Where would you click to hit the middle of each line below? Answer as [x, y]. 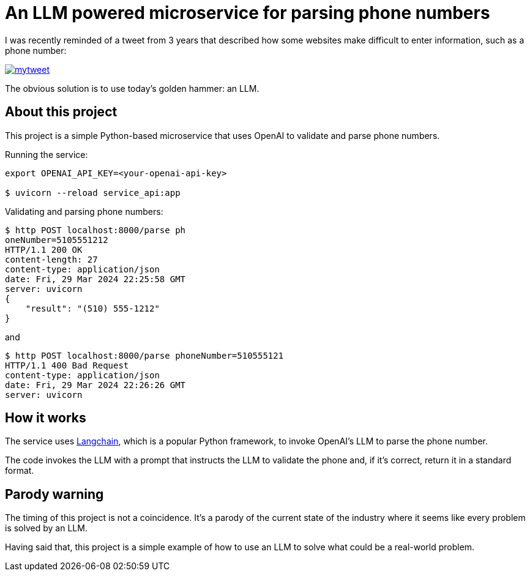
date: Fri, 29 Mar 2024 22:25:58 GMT [95, 279]
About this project [61, 112]
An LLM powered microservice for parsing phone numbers [248, 13]
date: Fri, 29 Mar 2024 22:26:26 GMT [95, 385]
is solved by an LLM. [46, 528]
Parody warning [54, 494]
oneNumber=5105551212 [57, 240]
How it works [46, 418]
